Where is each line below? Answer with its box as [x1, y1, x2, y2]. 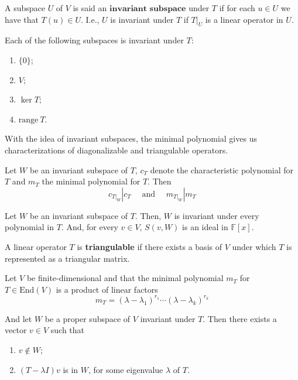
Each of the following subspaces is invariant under [5, 34, 184, 46]
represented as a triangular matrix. [5, 252, 130, 264]
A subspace [5, 2, 45, 13]
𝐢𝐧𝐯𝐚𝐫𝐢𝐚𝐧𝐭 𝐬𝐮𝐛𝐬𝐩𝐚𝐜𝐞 [109, 5, 186, 13]
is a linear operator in [205, 13, 283, 25]
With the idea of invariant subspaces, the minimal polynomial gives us [5, 132, 257, 145]
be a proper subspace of [44, 312, 131, 324]
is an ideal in [182, 221, 228, 233]
